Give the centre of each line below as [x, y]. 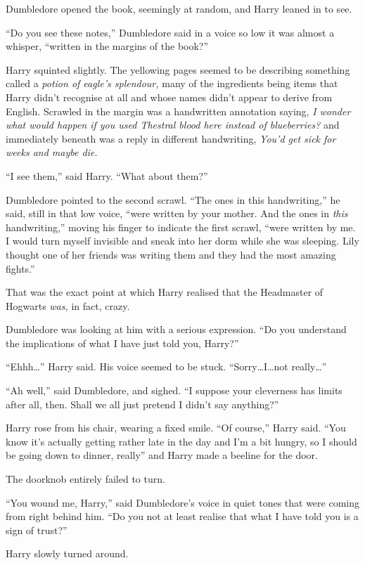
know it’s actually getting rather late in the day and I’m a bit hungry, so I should [181, 441]
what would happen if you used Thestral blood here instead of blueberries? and [173, 125]
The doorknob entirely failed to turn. [85, 479]
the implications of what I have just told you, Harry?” [122, 343]
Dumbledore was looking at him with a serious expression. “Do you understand [176, 329]
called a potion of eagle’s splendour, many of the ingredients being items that [172, 83]
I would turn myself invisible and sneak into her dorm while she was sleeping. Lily [182, 241]
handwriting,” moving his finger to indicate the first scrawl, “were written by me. [181, 227]
